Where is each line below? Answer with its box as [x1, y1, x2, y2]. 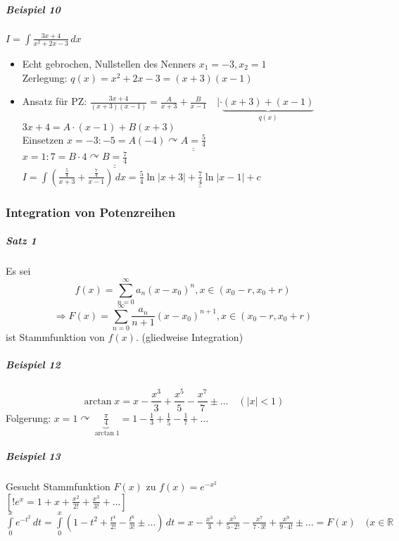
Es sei [6, 263, 31, 278]
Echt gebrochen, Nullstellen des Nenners [22, 56, 196, 71]
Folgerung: [6, 410, 51, 425]
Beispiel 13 [6, 449, 61, 464]
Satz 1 [6, 233, 37, 248]
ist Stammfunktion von [6, 330, 105, 344]
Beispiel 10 [6, 1, 61, 16]
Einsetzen [22, 132, 64, 147]
